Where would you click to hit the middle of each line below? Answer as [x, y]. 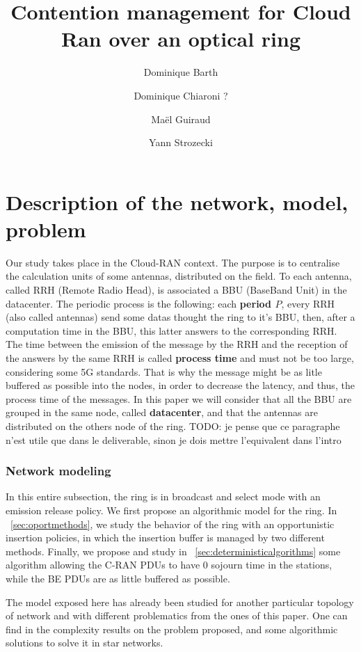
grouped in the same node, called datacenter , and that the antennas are [162, 412]
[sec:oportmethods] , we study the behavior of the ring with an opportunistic [173, 524]
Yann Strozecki [181, 142]
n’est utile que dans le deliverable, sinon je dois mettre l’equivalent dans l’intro [174, 439]
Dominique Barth [181, 72]
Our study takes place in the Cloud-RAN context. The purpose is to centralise [173, 262]
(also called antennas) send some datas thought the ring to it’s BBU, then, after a [180, 317]
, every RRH [308, 303]
